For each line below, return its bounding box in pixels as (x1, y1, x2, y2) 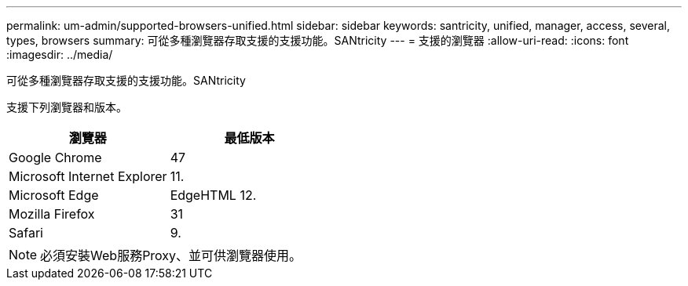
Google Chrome (9, 150, 102, 165)
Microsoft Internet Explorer (9, 168, 167, 184)
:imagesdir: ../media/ (6, 48, 113, 61)
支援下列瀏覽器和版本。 (6, 100, 127, 114)
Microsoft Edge (9, 187, 99, 203)
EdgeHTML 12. (170, 187, 257, 203)
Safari (9, 225, 43, 241)
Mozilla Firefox (9, 206, 95, 222)
